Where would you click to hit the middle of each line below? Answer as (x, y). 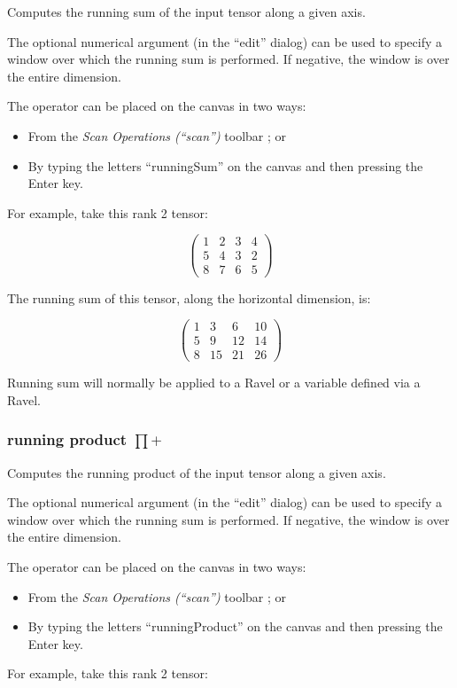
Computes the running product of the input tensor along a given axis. (197, 472)
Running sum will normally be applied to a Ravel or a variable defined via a (214, 383)
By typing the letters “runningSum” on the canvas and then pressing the (225, 165)
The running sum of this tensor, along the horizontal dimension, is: (189, 297)
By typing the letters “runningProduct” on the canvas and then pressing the (235, 626)
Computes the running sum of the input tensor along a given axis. (186, 12)
